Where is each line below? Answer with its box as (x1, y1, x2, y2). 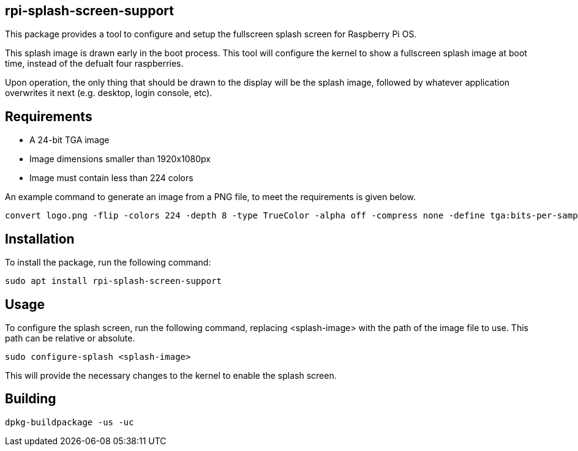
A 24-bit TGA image (29, 135, 110, 146)
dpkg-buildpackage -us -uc (5, 417, 134, 427)
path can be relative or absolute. (5, 332, 135, 343)
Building (5, 391, 56, 407)
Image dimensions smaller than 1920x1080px (29, 154, 211, 165)
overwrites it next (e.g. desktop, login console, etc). (5, 88, 212, 99)
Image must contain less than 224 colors (29, 173, 193, 184)
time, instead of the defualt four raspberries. (5, 58, 184, 69)
